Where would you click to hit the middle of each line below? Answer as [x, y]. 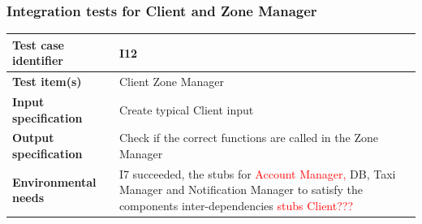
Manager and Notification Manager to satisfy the [241, 190]
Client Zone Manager [172, 82]
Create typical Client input [186, 109]
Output [33, 138]
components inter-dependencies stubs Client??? [236, 206]
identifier [38, 60]
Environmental [54, 181]
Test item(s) [47, 82]
